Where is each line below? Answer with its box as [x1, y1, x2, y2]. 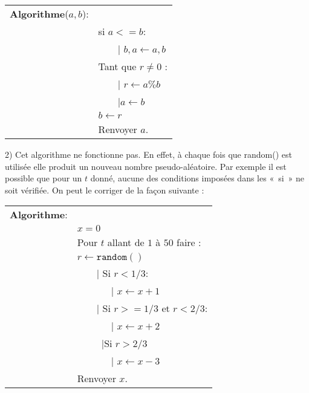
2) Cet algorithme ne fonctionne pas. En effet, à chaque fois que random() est [5, 148, 292, 160]
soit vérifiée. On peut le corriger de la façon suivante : [5, 183, 204, 196]
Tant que [98, 59, 137, 73]
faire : [176, 235, 201, 250]
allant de [107, 235, 145, 250]
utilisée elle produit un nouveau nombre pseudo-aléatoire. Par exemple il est [5, 160, 287, 172]
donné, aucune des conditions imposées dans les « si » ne [90, 172, 305, 184]
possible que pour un [5, 172, 82, 184]
